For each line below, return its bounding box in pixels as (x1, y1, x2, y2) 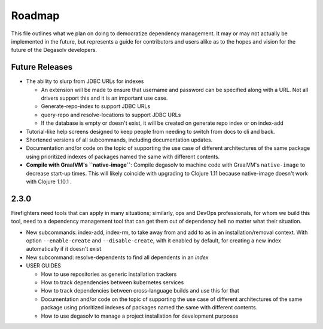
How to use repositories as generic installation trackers (41, 270, 177, 278)
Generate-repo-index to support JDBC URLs (41, 103, 151, 110)
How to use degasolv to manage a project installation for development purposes (41, 312, 239, 319)
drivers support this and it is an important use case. (41, 94, 168, 102)
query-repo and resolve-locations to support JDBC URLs (41, 111, 181, 118)
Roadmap (11, 9, 60, 22)
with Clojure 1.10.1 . (26, 178, 72, 185)
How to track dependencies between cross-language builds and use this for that (41, 287, 239, 294)
